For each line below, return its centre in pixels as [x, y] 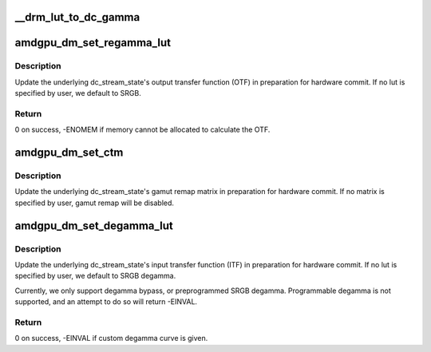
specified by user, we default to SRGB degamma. [95, 276]
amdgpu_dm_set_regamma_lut [93, 43]
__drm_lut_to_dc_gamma [77, 17]
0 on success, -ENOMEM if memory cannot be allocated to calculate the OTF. [142, 130]
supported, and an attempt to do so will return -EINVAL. [106, 302]
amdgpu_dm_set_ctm [69, 153]
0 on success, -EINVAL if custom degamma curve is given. [111, 338]
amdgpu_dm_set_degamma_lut [94, 225]
